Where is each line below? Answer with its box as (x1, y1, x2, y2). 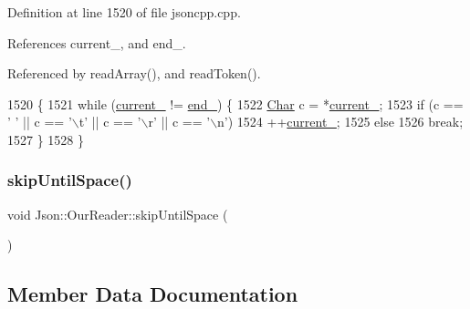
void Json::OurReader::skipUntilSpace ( (7, 204, 228, 223)
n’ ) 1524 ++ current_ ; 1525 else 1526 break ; (217, 112, 464, 131)
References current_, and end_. (7, 33, 186, 52)
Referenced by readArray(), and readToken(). (7, 64, 261, 83)
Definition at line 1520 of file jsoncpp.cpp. (7, 3, 241, 21)
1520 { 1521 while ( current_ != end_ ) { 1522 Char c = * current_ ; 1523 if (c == (7, 94, 464, 113)
